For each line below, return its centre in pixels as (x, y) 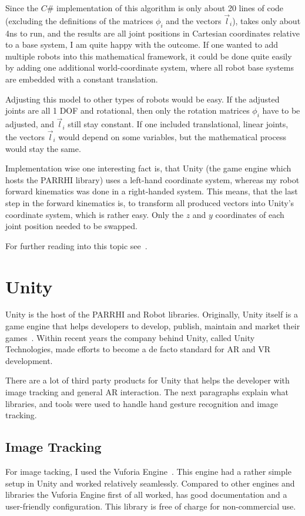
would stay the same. (43, 148)
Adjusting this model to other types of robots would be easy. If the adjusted (143, 99)
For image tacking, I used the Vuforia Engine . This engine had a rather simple (148, 472)
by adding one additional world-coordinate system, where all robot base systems (150, 67)
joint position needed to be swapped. (71, 226)
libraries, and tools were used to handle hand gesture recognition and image (142, 403)
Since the (22, 8)
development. (29, 360)
